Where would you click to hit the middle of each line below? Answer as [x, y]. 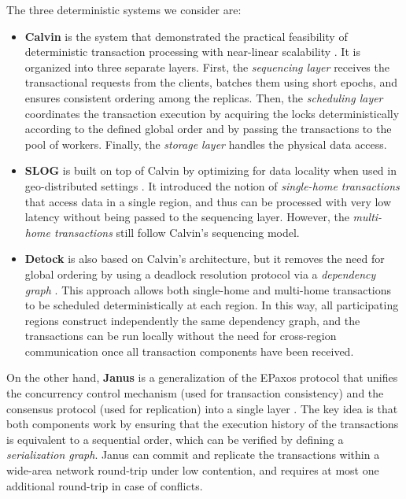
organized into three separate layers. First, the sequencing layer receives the [207, 67]
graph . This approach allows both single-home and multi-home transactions [208, 289]
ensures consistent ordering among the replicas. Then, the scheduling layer [204, 97]
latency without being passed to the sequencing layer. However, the [187, 217]
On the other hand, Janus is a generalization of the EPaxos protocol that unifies [202, 377]
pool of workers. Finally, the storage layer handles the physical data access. [206, 144]
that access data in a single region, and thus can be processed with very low [208, 201]
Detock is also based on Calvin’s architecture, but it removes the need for [205, 259]
